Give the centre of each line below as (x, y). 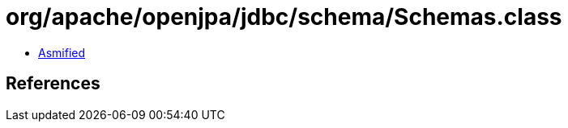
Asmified (62, 52)
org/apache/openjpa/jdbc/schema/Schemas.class (284, 17)
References (53, 84)
